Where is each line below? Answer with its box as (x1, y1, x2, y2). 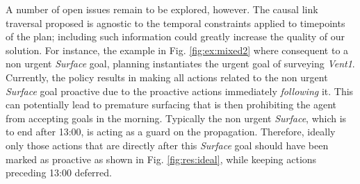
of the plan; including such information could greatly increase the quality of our (6, 29, 345, 44)
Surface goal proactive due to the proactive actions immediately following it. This (6, 83, 354, 98)
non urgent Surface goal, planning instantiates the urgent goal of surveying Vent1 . (6, 56, 355, 71)
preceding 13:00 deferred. (6, 165, 112, 180)
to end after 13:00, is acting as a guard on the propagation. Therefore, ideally (6, 124, 336, 139)
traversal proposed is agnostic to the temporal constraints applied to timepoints (6, 15, 345, 30)
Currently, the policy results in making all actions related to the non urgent (6, 69, 328, 84)
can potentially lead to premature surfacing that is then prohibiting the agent (6, 97, 336, 112)
